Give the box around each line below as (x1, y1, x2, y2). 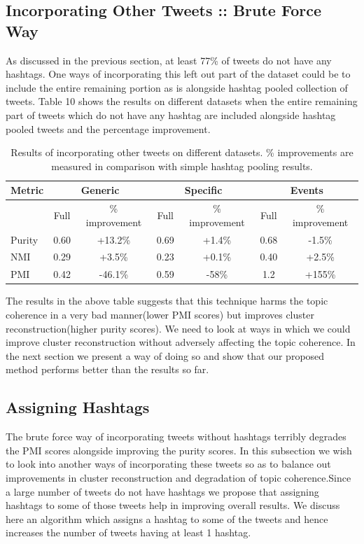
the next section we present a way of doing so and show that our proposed (6, 348, 325, 363)
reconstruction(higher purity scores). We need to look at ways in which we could (6, 321, 351, 335)
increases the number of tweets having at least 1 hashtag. (6, 525, 251, 540)
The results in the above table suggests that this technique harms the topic (6, 293, 328, 308)
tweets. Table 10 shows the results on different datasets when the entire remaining (6, 94, 358, 109)
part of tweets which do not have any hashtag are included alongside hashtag (6, 107, 336, 122)
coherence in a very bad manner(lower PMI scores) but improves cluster (6, 307, 314, 321)
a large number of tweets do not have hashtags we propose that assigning (6, 484, 319, 498)
